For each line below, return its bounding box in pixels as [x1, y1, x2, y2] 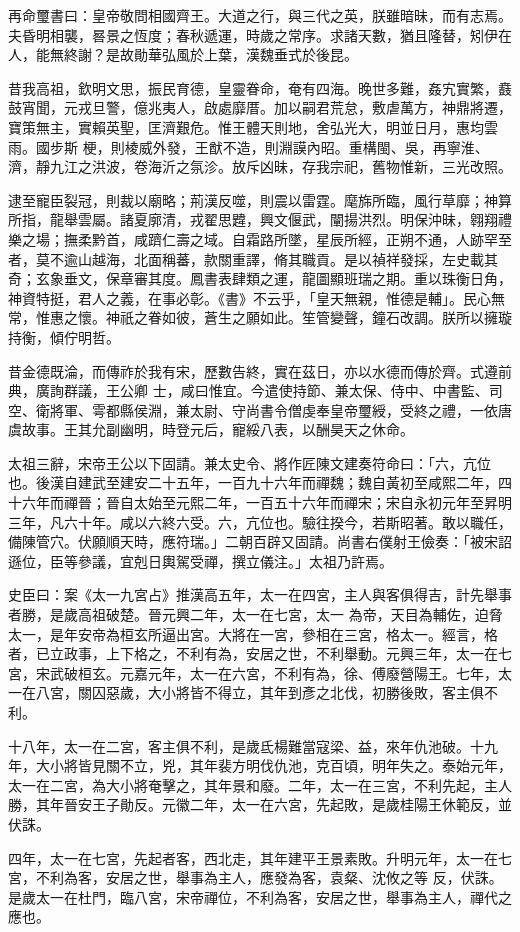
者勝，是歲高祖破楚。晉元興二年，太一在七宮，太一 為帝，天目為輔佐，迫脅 [8, 604, 503, 625]
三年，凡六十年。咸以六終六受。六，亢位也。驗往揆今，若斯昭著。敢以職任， [8, 511, 512, 532]
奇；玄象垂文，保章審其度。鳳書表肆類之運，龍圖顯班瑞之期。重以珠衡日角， [8, 268, 512, 289]
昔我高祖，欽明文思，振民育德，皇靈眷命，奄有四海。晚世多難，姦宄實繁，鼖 [8, 77, 512, 98]
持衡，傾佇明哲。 [8, 326, 120, 347]
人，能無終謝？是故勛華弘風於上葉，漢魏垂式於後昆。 [8, 44, 358, 65]
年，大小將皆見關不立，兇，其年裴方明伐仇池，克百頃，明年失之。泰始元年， [8, 755, 512, 776]
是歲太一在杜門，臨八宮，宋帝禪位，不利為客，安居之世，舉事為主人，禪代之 [8, 886, 512, 907]
